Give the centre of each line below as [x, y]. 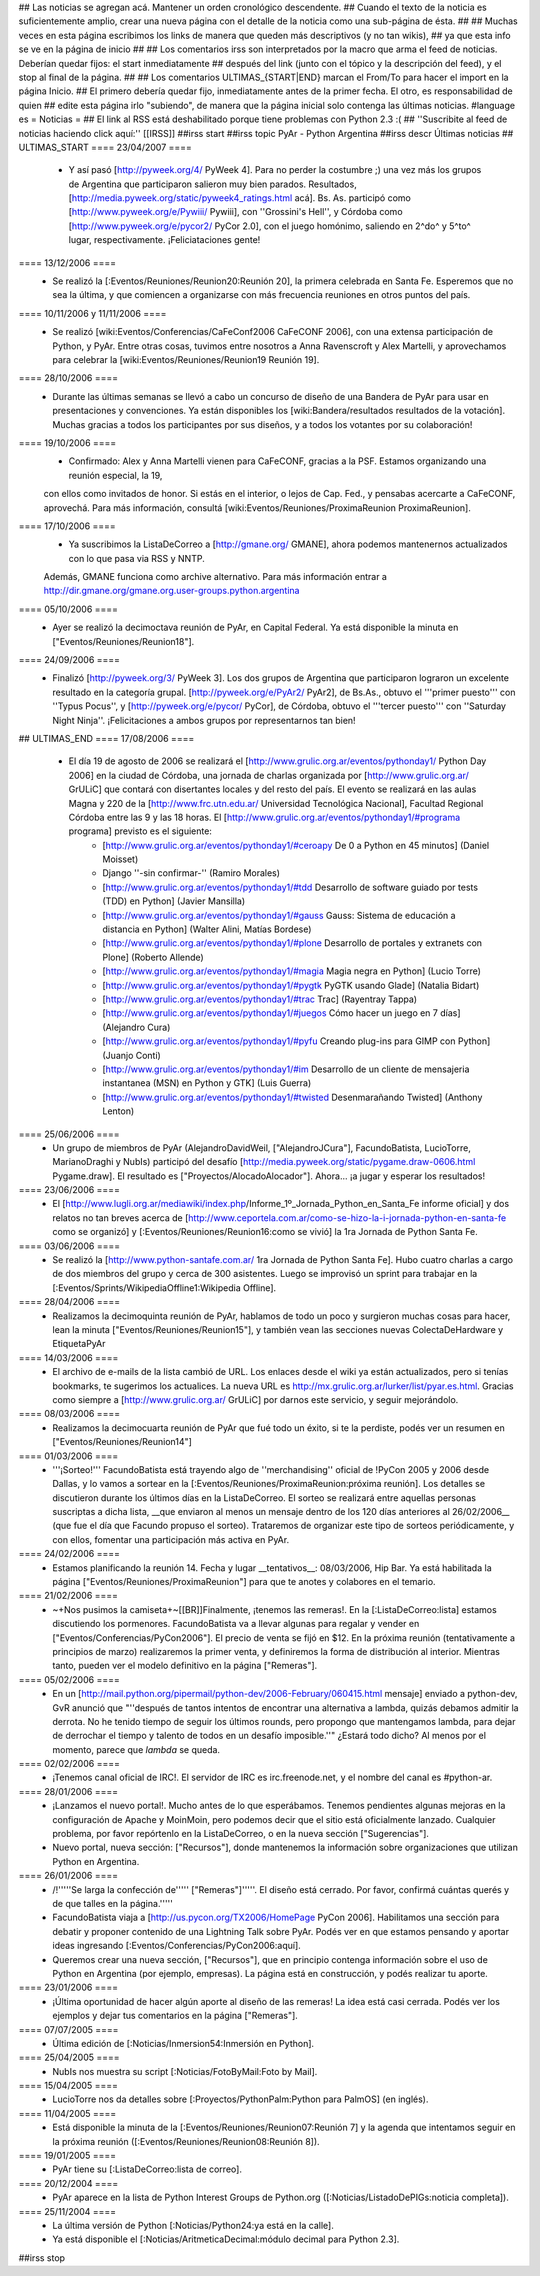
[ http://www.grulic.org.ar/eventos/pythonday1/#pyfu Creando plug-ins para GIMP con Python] [296, 1041]
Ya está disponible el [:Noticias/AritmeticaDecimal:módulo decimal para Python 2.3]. [226, 2239]
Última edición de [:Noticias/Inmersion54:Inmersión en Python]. [183, 2043]
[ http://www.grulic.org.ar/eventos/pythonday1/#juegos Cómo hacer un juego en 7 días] [281, 1013]
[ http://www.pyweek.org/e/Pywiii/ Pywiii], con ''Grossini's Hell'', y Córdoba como [236, 212]
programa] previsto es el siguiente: [140, 831]
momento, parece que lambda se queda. [136, 1749]
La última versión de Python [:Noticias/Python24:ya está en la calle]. [193, 2225]
